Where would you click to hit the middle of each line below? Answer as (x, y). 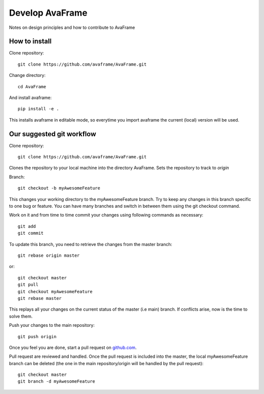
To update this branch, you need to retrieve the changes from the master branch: (90, 244)
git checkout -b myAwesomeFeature (59, 188)
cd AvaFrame (32, 86)
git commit (31, 233)
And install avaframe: (30, 98)
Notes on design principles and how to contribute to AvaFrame (72, 27)
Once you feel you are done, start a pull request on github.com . (73, 347)
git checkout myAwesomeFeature (55, 291)
